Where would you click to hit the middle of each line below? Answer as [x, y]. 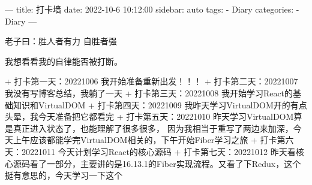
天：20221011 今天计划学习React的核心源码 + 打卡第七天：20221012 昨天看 [150, 151]
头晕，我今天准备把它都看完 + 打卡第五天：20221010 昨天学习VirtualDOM [149, 116]
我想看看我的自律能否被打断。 [64, 61]
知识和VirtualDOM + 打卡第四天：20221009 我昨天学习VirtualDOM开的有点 [160, 104]
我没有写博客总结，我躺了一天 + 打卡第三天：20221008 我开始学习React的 [149, 92]
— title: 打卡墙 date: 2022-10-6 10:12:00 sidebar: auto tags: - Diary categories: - [152, 9]
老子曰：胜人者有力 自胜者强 [61, 41]
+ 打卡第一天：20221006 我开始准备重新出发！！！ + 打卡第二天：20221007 [151, 81]
